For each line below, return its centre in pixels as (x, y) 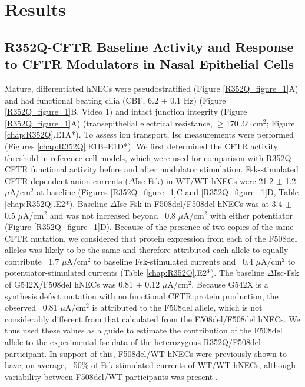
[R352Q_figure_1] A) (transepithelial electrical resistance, (109, 123)
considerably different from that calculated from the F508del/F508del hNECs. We (152, 318)
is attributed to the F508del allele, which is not (177, 307)
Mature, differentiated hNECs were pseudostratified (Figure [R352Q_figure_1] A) (152, 88)
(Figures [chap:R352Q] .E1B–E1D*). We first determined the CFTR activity (141, 146)
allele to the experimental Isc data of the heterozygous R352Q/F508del (133, 342)
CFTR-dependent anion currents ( (67, 180)
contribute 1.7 (32, 261)
